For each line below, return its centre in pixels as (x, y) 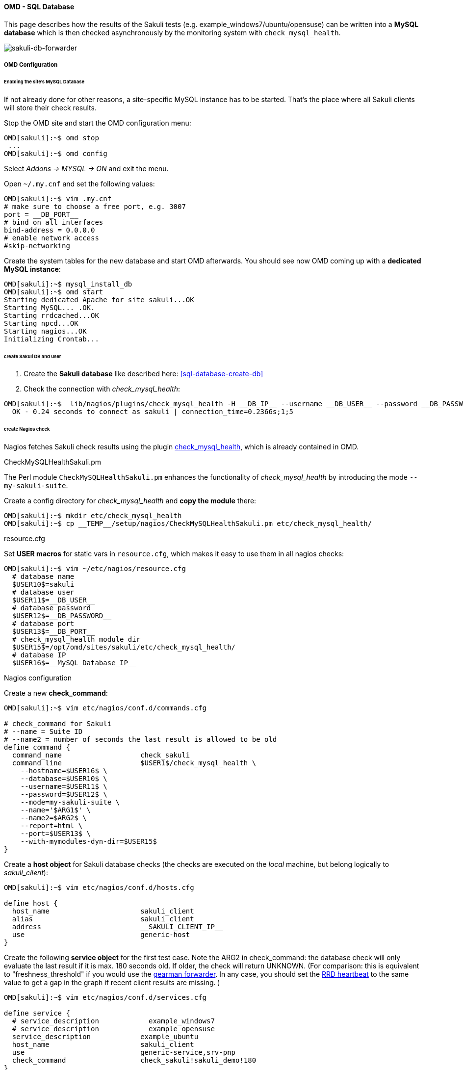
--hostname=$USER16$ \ (64, 771)
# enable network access (51, 238)
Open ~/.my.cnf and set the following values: (79, 183)
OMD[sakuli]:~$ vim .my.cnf (58, 198)
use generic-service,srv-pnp (124, 1053)
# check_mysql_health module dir (76, 639)
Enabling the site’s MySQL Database (44, 81)
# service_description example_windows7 (113, 1021)
